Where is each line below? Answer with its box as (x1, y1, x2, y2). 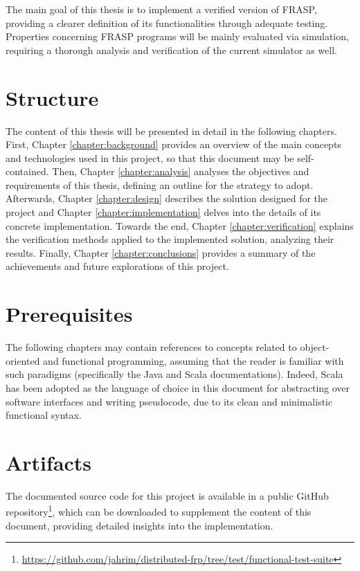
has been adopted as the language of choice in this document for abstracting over (6, 380, 350, 395)
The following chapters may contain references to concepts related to (6, 340, 297, 354)
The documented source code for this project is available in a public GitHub (6, 488, 329, 502)
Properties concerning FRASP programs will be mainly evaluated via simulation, (6, 29, 349, 44)
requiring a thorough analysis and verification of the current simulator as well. (6, 42, 337, 57)
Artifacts (6, 448, 92, 476)
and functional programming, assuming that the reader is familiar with (43, 353, 344, 368)
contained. (6, 164, 49, 179)
